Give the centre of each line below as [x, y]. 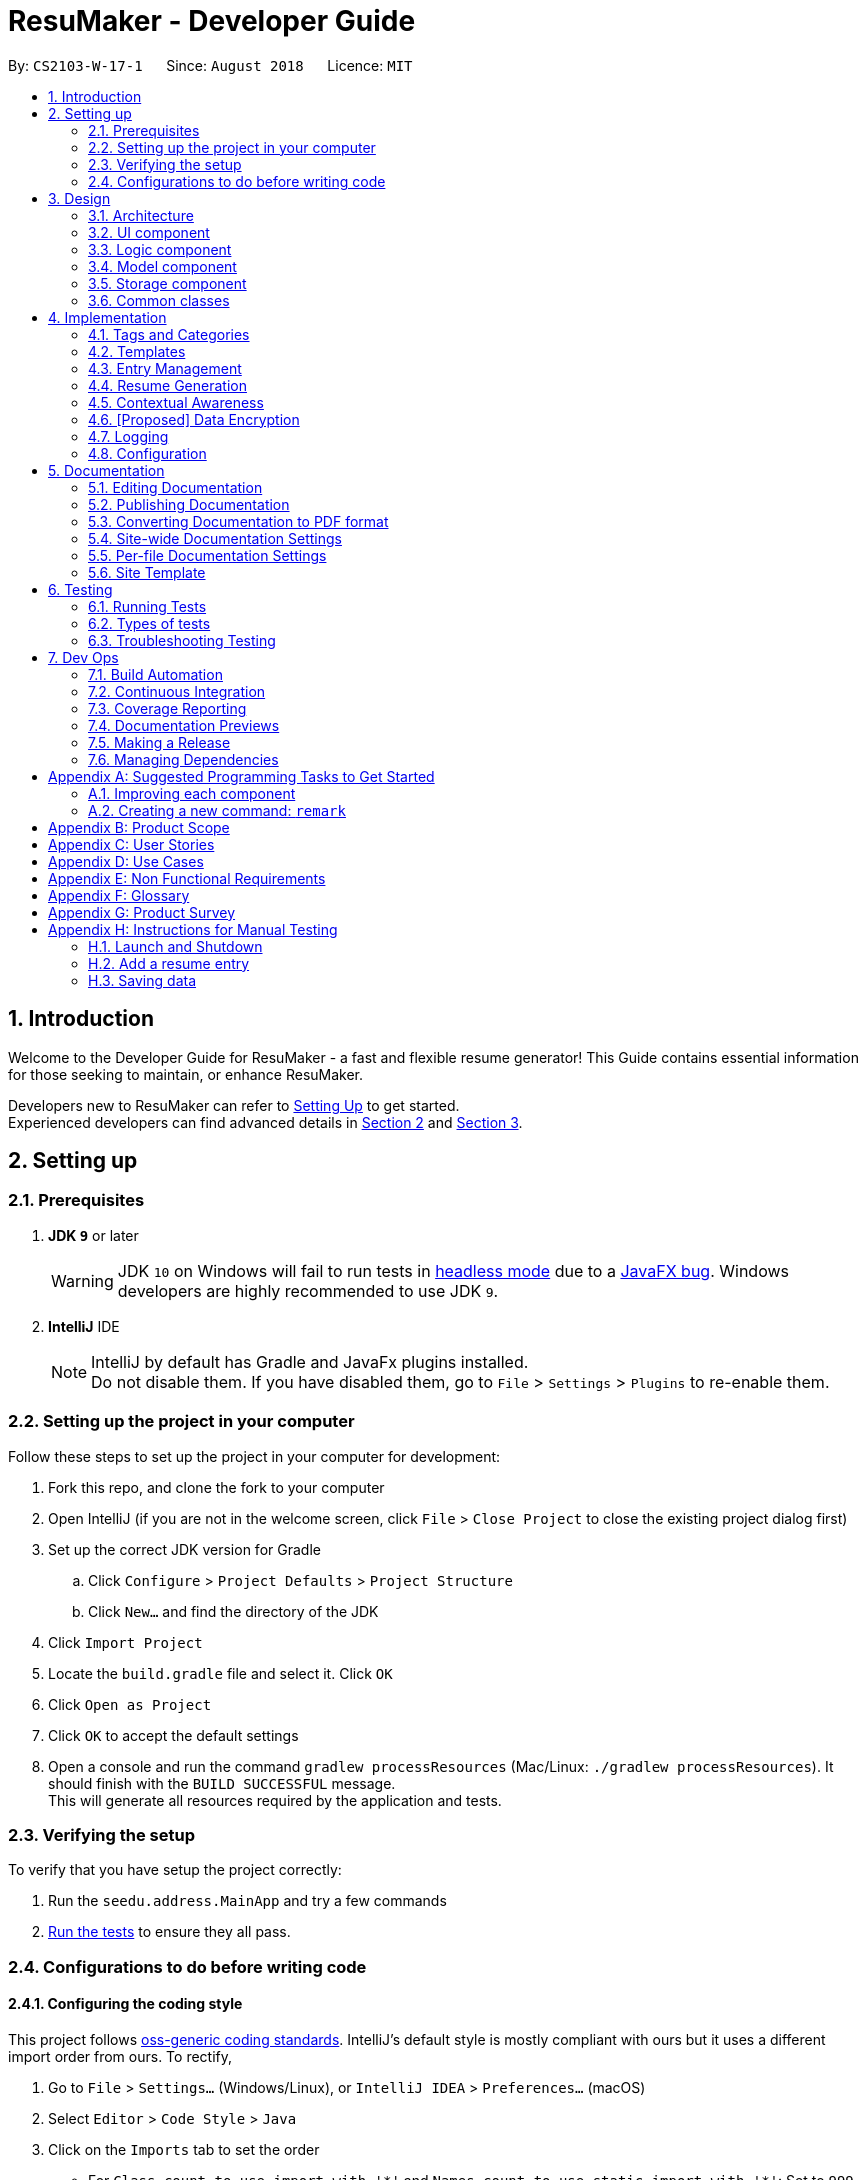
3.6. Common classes [159, 300]
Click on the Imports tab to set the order [184, 2149]
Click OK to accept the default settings [173, 1735]
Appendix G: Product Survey [142, 912]
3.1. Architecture [141, 215]
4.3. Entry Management [165, 368]
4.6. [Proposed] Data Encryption [194, 419]
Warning [82, 1280]
